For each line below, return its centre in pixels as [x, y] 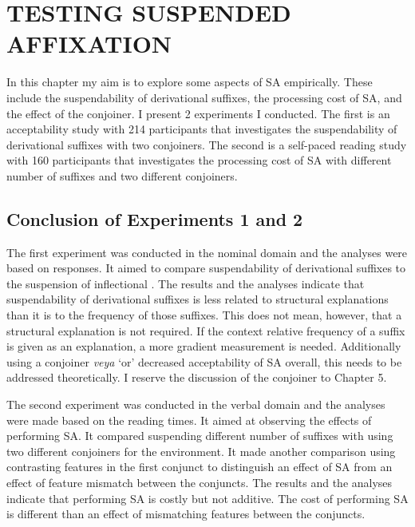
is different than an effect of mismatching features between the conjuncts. [186, 514]
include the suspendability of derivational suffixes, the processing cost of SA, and [204, 97]
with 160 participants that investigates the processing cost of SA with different [199, 160]
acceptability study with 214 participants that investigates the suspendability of [202, 129]
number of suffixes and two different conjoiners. [122, 175]
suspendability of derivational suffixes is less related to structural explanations [198, 299]
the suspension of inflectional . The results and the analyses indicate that [186, 283]
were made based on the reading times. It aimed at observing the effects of [189, 420]
